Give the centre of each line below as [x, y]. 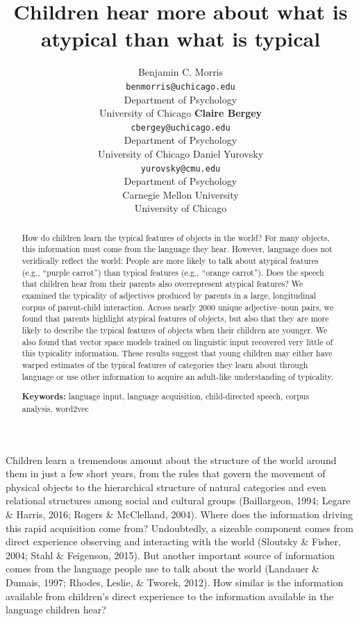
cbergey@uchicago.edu [181, 127]
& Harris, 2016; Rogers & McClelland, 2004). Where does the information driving [179, 514]
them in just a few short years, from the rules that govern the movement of [166, 473]
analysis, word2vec [55, 408]
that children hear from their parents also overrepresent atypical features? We [162, 284]
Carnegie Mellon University [181, 194]
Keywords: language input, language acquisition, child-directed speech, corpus [166, 397]
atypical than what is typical [181, 39]
